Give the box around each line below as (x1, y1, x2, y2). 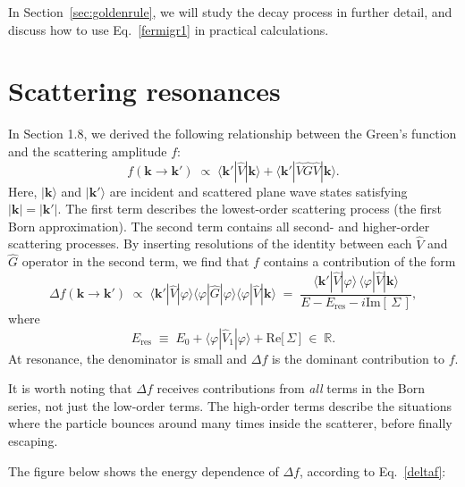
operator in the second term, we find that (21, 252, 249, 271)
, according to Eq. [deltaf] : (299, 461, 446, 480)
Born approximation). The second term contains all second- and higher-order (8, 216, 430, 235)
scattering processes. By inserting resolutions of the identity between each (8, 234, 412, 253)
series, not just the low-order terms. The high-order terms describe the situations (8, 396, 452, 415)
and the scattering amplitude (8, 141, 167, 160)
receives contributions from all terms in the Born (156, 379, 425, 398)
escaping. (8, 431, 58, 449)
